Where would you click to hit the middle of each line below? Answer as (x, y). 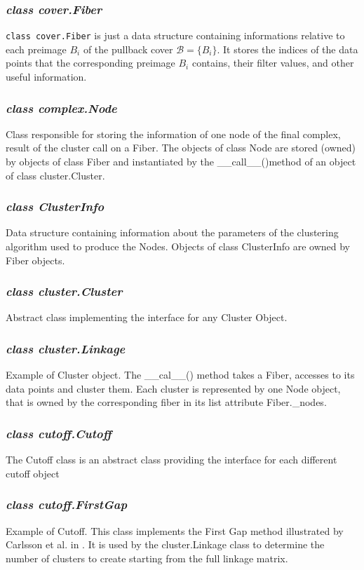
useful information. (46, 77)
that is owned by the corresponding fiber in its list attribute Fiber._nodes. (166, 402)
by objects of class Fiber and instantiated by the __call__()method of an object (181, 162)
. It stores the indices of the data (288, 49)
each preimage (36, 49)
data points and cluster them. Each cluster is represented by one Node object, (173, 388)
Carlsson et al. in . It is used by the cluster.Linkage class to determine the (165, 544)
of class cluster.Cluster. (55, 175)
